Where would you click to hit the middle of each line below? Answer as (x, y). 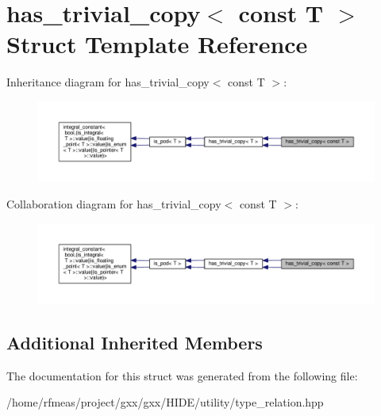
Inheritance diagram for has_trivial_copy (108, 82)
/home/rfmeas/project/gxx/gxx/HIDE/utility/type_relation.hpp (165, 402)
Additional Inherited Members (135, 342)
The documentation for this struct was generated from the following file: (182, 375)
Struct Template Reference (157, 44)
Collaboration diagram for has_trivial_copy (114, 204)
